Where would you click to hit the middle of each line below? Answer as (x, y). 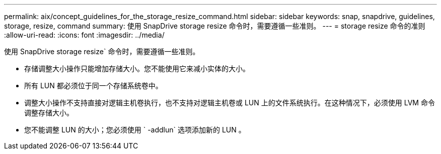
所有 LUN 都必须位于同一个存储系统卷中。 (93, 86)
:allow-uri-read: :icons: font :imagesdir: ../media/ (84, 35)
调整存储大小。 (49, 113)
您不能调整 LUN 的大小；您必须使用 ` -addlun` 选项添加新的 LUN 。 (135, 130)
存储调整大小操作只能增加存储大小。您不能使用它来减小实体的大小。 (137, 68)
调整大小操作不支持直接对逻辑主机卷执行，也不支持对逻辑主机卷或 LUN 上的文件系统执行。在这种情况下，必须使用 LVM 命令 (230, 103)
